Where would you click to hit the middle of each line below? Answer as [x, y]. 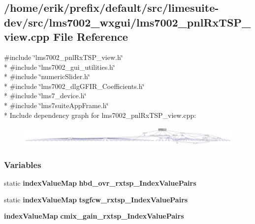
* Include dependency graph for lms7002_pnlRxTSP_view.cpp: [100, 115]
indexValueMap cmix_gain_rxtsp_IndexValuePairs [94, 216]
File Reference [91, 37]
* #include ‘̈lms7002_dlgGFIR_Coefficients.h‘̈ [74, 86]
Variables [23, 164]
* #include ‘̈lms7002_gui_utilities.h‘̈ [60, 67]
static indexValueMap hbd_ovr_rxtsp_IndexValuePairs [100, 183]
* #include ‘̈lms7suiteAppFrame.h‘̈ [56, 105]
